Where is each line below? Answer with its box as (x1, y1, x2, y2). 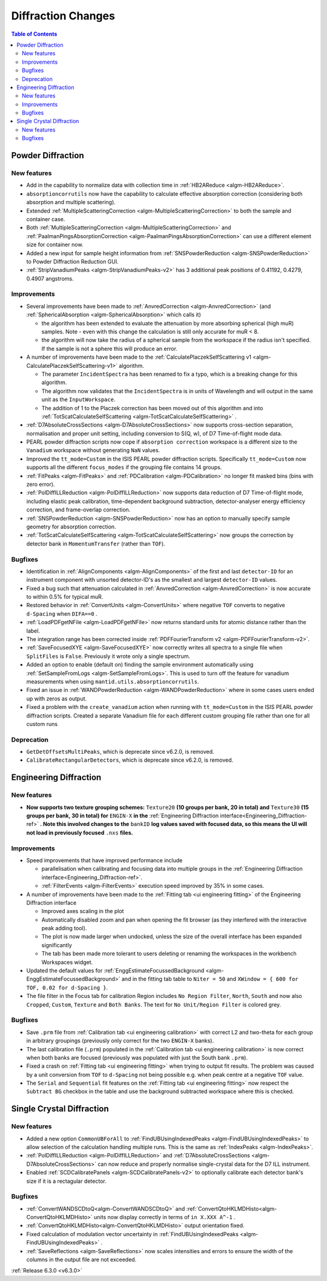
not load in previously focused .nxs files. (26, 829, 133, 836)
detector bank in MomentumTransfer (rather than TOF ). (26, 540, 166, 547)
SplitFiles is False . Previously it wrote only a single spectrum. (26, 652, 191, 660)
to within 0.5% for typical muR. (26, 593, 104, 601)
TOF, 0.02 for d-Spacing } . (26, 983, 108, 991)
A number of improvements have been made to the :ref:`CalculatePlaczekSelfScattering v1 (26, 353, 251, 361)
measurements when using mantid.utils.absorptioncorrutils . (26, 677, 199, 685)
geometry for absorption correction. (26, 523, 116, 530)
